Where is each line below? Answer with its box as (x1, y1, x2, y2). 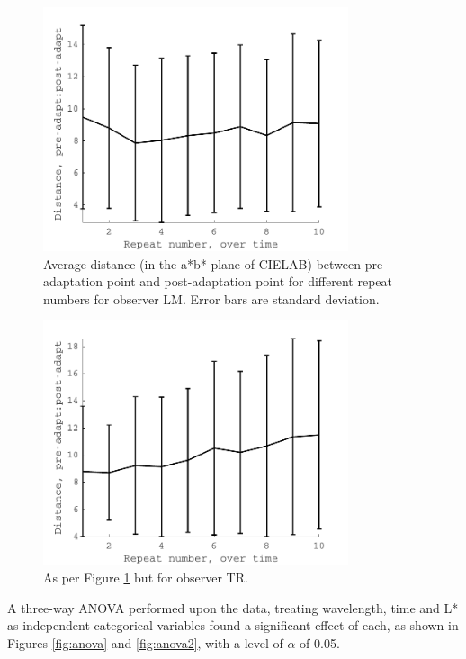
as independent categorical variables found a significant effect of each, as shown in (7, 616, 459, 635)
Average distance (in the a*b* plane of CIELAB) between (43, 254, 362, 273)
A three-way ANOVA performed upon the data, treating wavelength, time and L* (7, 598, 459, 617)
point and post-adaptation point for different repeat (106, 272, 392, 291)
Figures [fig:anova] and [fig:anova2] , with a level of (7, 633, 283, 652)
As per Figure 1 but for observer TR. (43, 568, 248, 587)
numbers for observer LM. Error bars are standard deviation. (43, 289, 380, 308)
